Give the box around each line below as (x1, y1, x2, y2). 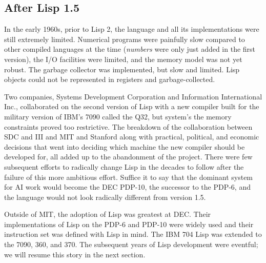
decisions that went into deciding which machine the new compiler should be (4, 141, 245, 152)
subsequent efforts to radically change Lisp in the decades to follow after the (4, 161, 244, 172)
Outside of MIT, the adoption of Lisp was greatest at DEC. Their (4, 209, 211, 219)
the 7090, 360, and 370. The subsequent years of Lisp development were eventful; (4, 239, 258, 250)
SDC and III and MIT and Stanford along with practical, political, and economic (4, 131, 259, 142)
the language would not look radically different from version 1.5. (4, 191, 206, 202)
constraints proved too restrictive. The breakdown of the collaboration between (4, 121, 253, 132)
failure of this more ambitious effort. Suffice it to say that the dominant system (4, 171, 253, 182)
